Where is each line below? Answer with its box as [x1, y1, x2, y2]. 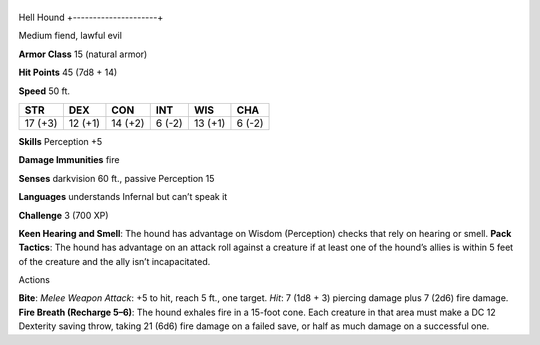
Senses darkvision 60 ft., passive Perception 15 [18, 172, 215, 184]
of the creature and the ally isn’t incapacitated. [18, 255, 211, 267]
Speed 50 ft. [18, 85, 70, 97]
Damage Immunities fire [18, 154, 120, 166]
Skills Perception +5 [18, 135, 103, 147]
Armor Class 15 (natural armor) [18, 48, 148, 60]
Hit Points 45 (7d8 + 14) [18, 66, 118, 79]
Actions [18, 274, 50, 286]
